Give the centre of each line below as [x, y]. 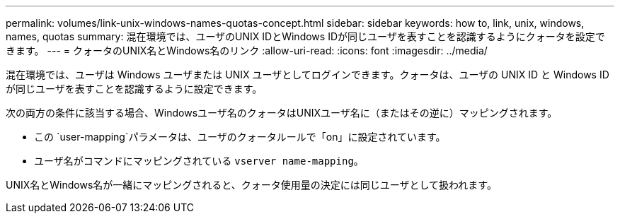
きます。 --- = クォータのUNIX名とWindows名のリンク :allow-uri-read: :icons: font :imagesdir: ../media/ [247, 51]
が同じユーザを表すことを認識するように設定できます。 [134, 89]
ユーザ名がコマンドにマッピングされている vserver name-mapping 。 [199, 161]
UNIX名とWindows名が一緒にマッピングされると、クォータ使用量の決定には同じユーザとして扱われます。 [251, 185]
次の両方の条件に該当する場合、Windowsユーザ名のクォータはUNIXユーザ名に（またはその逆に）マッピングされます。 [282, 113]
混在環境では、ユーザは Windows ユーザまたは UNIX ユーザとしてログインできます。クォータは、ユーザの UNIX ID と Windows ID [308, 75]
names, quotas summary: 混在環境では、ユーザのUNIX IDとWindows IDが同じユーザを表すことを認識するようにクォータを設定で [305, 36]
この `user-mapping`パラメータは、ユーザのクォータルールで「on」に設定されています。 [240, 137]
